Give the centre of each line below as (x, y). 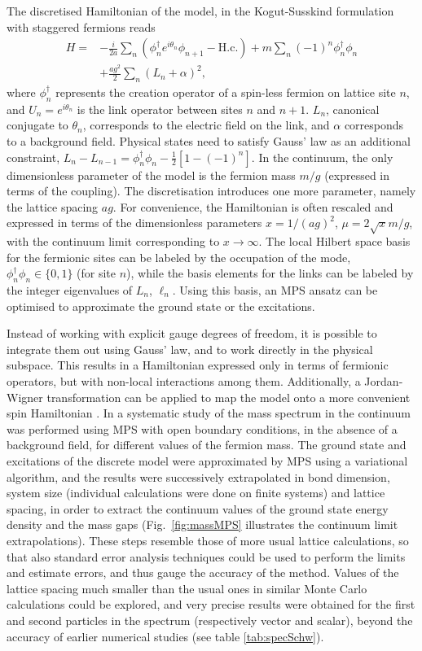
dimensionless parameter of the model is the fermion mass (151, 175)
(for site (97, 273)
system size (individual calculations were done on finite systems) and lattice (196, 493)
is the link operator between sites (160, 109)
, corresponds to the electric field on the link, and (206, 125)
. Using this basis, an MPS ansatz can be (275, 290)
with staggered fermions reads (81, 26)
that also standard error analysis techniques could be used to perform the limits (206, 556)
